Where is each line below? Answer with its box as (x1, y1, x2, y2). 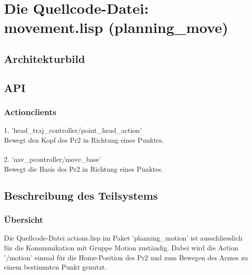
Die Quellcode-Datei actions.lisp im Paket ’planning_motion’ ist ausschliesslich (4, 233, 243, 243)
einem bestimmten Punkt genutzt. (4, 262, 107, 272)
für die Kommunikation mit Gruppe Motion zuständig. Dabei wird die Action (4, 242, 238, 252)
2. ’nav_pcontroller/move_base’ (4, 154, 101, 164)
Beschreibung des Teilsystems (4, 187, 158, 203)
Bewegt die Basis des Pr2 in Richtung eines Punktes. (4, 163, 163, 174)
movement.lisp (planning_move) (4, 17, 228, 37)
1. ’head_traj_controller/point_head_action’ (4, 125, 142, 135)
